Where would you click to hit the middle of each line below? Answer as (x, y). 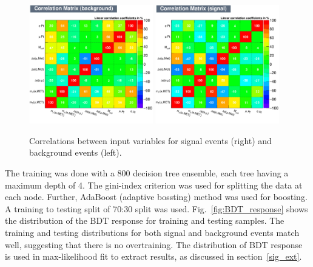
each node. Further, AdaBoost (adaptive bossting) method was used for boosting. (156, 197)
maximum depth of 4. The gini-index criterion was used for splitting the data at (154, 185)
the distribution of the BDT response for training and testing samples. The (145, 220)
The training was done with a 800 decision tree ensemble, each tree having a (147, 172)
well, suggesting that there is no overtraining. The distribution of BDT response (154, 244)
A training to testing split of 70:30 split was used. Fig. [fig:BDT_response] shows (156, 208)
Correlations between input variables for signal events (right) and (150, 140)
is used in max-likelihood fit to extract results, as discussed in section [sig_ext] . (153, 256)
